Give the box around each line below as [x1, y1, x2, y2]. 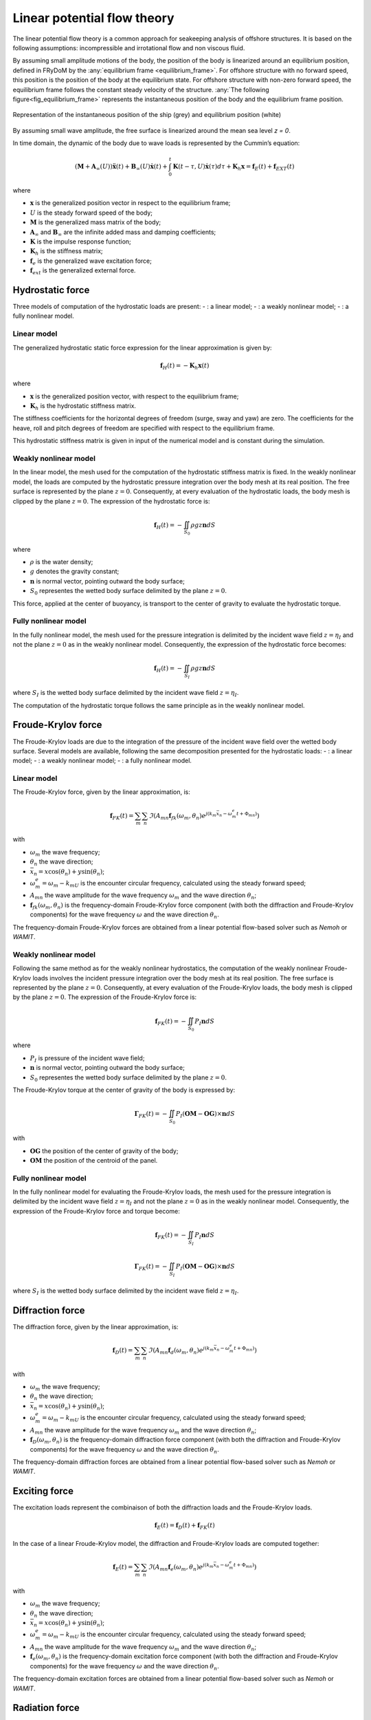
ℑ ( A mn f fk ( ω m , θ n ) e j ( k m [148, 810, 216, 821]
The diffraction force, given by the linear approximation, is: [12, 1322, 179, 1331]
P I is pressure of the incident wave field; [30, 1053, 145, 1064]
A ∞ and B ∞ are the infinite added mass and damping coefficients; [30, 228, 216, 237]
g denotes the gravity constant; [30, 568, 120, 576]
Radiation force [12, 1702, 80, 1714]
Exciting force [12, 1485, 74, 1497]
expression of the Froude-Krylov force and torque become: [12, 1207, 180, 1215]
